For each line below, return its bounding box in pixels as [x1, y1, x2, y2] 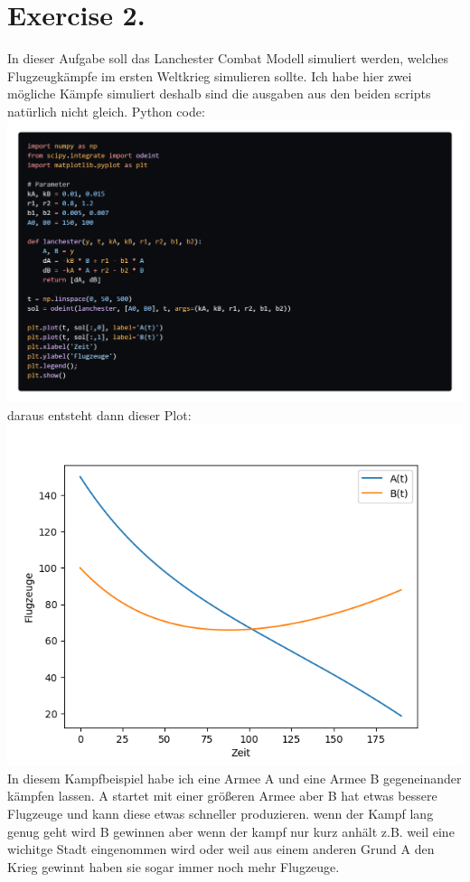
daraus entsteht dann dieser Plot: [7, 405, 192, 424]
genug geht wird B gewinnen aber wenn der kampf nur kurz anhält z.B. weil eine [7, 821, 455, 840]
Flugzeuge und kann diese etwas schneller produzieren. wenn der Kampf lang [7, 804, 434, 823]
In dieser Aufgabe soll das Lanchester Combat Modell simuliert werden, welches [7, 49, 449, 68]
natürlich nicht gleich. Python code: [7, 101, 205, 120]
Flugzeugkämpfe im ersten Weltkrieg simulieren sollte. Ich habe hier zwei [7, 66, 412, 85]
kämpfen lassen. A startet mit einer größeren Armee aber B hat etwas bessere [7, 786, 437, 805]
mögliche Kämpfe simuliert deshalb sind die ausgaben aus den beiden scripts [7, 84, 431, 103]
